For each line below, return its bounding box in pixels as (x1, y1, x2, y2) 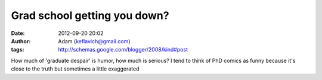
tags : (11, 46, 24, 53)
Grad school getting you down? (11, 9, 169, 22)
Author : (11, 37, 31, 44)
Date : (11, 30, 25, 37)
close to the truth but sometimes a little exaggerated (11, 65, 140, 72)
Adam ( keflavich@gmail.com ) (58, 37, 131, 44)
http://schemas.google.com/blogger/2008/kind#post (58, 46, 188, 53)
